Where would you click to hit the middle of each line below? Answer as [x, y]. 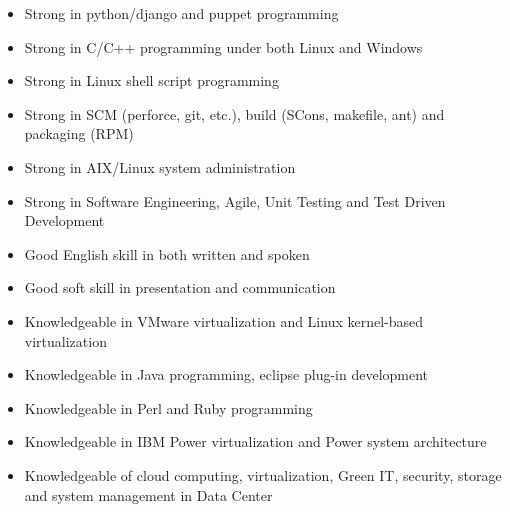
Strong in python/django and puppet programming [181, 13]
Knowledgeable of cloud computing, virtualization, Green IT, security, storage [263, 474]
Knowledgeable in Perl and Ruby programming [168, 407]
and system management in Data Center [148, 494]
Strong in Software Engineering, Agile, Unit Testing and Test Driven [235, 200]
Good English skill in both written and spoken [167, 253]
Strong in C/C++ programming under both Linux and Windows [223, 46]
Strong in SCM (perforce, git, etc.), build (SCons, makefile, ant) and [234, 113]
